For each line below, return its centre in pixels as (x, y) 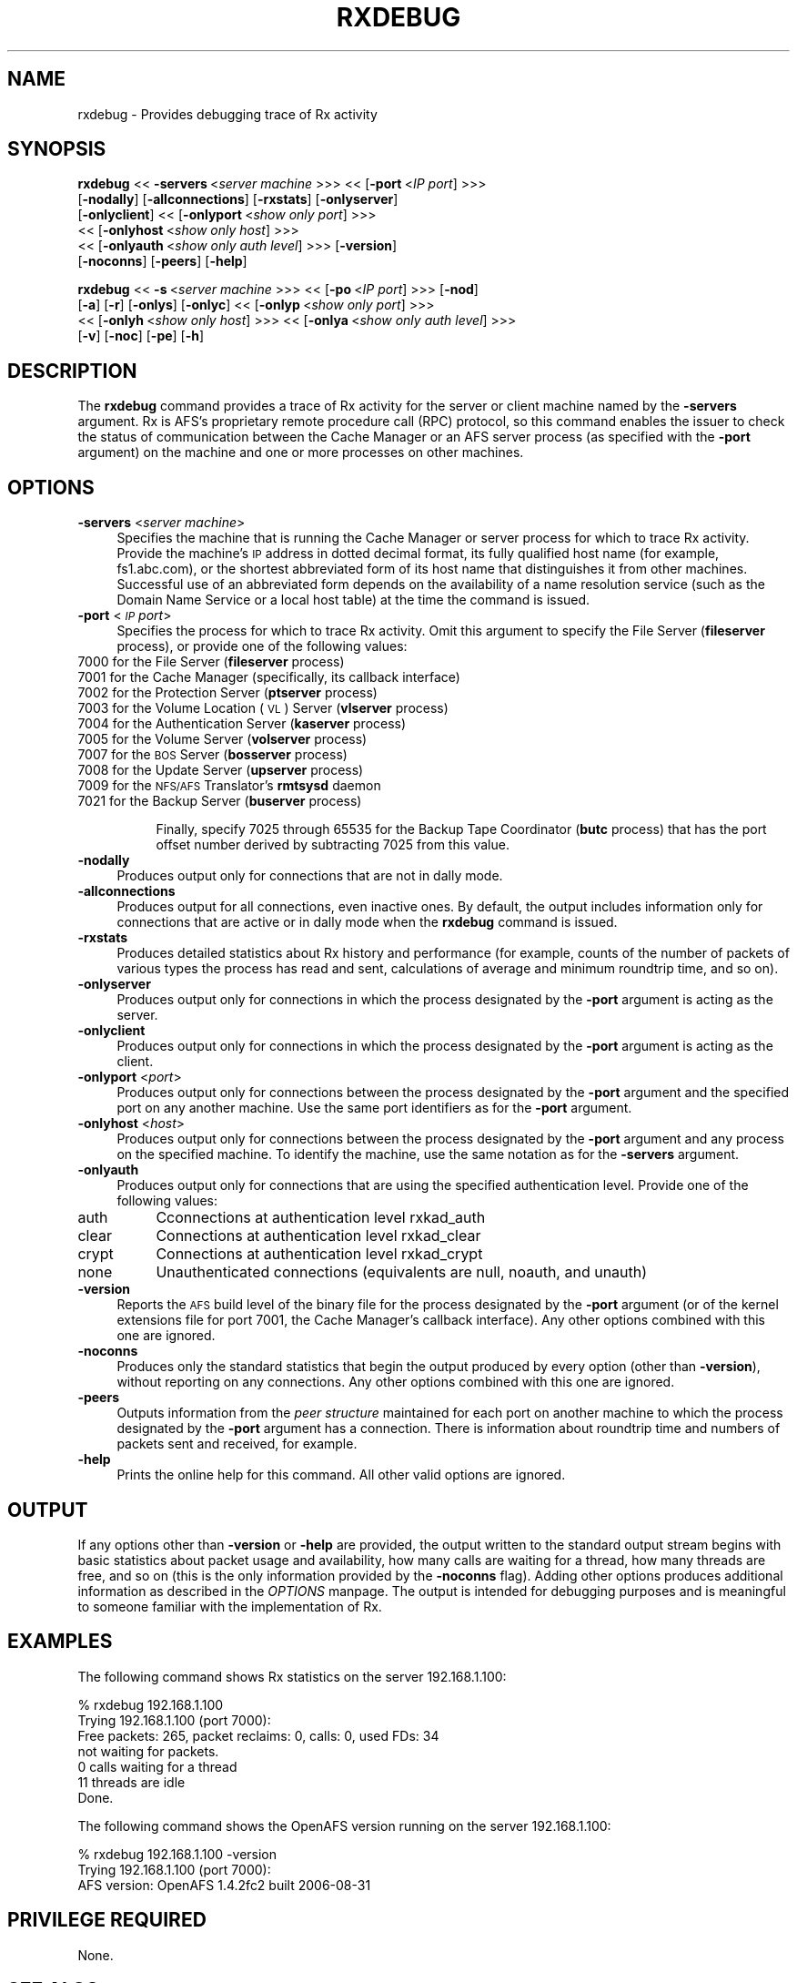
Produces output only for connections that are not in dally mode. (310, 876)
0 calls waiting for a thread (157, 1766)
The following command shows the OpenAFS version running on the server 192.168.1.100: (344, 1825)
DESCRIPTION (72, 371)
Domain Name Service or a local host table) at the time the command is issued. (353, 600)
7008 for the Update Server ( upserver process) (221, 770)
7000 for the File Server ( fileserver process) (211, 662)
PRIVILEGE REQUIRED (107, 1920)
